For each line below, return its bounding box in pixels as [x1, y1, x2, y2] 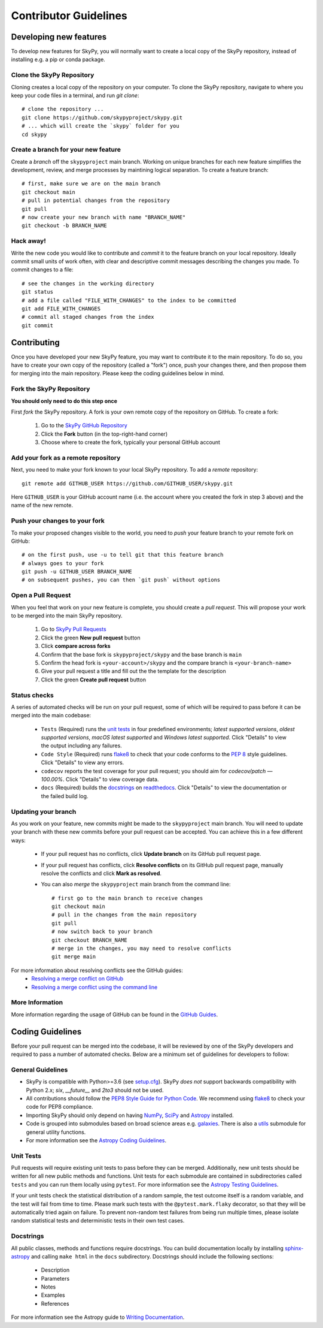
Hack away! [11, 237, 46, 245]
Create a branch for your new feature [11, 146, 121, 154]
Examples [41, 1291, 65, 1299]
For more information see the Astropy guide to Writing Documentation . [11, 1314, 185, 1321]
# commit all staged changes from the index [22, 313, 155, 321]
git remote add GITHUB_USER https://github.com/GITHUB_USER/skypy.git [22, 480, 233, 487]
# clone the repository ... [22, 105, 104, 113]
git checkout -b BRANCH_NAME [22, 222, 107, 229]
